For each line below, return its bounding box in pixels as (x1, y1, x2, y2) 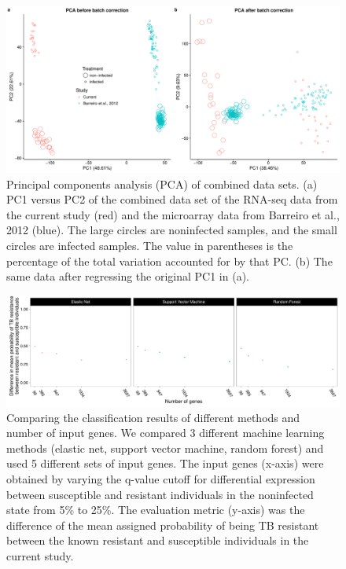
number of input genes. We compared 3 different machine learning (6, 424, 325, 441)
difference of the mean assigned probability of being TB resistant (6, 516, 319, 533)
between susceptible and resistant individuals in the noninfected (6, 486, 314, 502)
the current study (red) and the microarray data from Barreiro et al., (6, 206, 340, 222)
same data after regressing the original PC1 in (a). (6, 268, 249, 284)
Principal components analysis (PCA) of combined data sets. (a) (6, 175, 318, 192)
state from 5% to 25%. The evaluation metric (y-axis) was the (6, 501, 305, 518)
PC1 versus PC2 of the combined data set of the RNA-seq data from (6, 191, 338, 207)
